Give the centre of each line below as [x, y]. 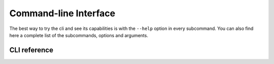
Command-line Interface [62, 13]
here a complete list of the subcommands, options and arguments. [79, 35]
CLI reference [31, 50]
